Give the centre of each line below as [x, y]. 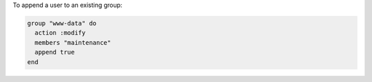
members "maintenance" [73, 42]
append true [55, 52]
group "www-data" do [62, 23]
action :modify [60, 33]
